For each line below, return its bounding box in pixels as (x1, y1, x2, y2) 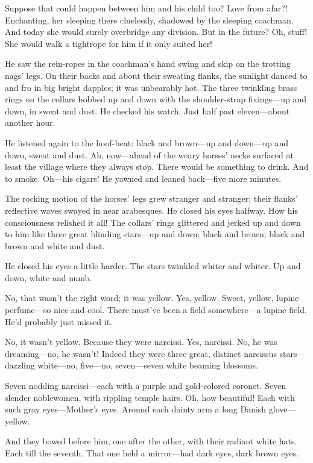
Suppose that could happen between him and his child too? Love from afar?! (5, 2, 288, 14)
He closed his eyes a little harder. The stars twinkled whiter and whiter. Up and (5, 259, 301, 272)
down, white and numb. (5, 271, 92, 284)
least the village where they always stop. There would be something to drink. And (5, 160, 309, 173)
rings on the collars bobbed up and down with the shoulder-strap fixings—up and (5, 93, 306, 105)
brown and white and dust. (5, 239, 105, 252)
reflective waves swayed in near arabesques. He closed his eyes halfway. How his (5, 204, 298, 216)
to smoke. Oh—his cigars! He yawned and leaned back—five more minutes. (5, 172, 282, 184)
